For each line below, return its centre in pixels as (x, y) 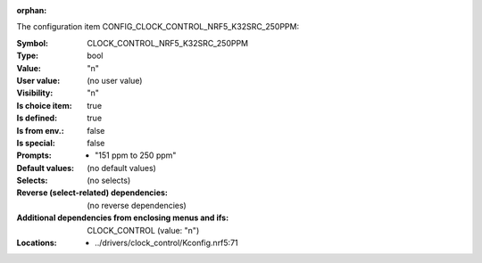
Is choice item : (44, 105)
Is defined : (37, 118)
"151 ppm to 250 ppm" (136, 155)
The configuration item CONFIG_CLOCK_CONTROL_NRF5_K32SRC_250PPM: (158, 27)
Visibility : (35, 93)
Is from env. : (40, 130)
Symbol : (33, 43)
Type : (28, 56)
